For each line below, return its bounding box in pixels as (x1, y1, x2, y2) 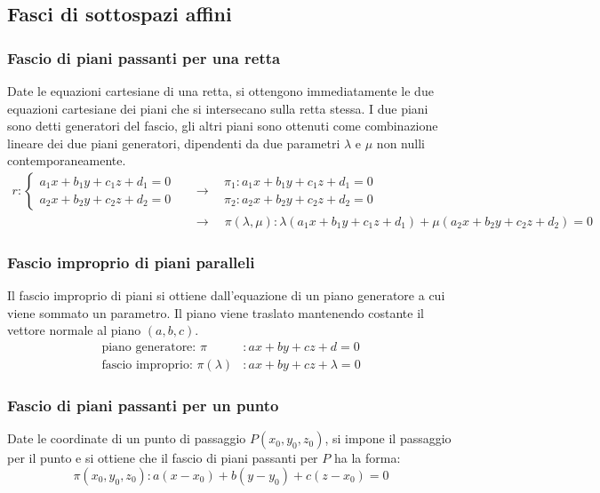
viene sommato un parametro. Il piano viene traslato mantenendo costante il (7, 303, 424, 322)
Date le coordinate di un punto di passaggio (7, 429, 246, 448)
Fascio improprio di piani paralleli (7, 250, 255, 273)
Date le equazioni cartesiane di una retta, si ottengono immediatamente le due (7, 82, 434, 99)
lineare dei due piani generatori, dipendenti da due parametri (7, 133, 340, 152)
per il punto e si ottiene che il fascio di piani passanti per (7, 449, 318, 467)
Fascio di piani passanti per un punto (7, 394, 279, 417)
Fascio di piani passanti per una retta (7, 46, 281, 68)
